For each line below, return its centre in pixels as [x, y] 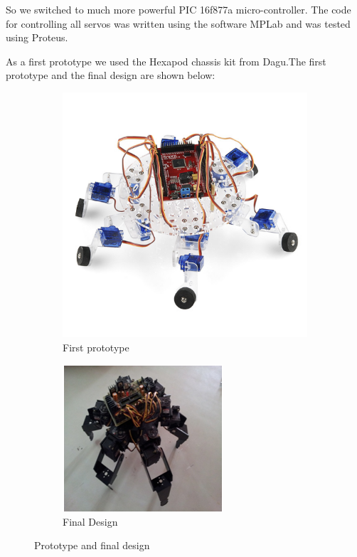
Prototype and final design [92, 545]
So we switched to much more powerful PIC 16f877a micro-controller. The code [178, 9]
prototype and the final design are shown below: [111, 75]
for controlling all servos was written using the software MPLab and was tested [178, 23]
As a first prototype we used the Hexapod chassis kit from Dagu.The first [166, 61]
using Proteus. [37, 37]
